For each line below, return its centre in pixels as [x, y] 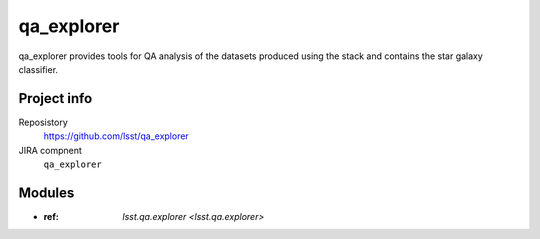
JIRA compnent [50, 150]
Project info [55, 98]
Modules [46, 192]
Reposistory [43, 122]
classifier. [38, 69]
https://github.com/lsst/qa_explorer [116, 136]
